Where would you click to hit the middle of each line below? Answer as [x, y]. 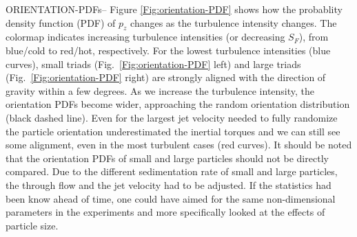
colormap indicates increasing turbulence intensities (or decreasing [145, 37]
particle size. [32, 225]
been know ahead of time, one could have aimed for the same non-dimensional [171, 198]
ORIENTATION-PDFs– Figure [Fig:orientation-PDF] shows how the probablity [174, 9]
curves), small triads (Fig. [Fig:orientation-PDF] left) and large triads [153, 64]
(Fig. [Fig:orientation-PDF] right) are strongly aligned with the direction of [166, 77]
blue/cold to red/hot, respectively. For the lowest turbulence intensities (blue [168, 50]
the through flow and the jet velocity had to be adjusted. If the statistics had [169, 184]
